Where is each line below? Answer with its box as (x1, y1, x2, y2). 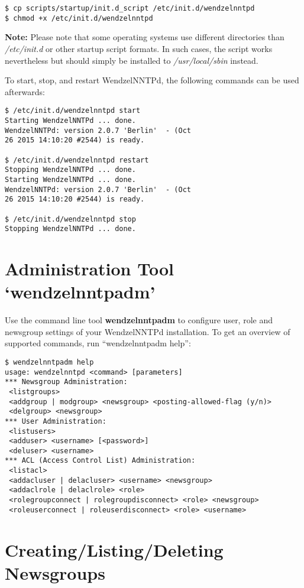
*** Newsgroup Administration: (5, 378, 128, 386)
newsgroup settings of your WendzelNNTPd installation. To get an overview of (5, 325, 290, 337)
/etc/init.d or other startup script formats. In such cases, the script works (5, 42, 273, 54)
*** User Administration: (5, 417, 106, 425)
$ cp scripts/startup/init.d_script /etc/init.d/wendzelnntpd (5, 4, 255, 12)
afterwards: (5, 85, 45, 98)
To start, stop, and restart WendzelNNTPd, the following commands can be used (5, 74, 299, 86)
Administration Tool (5, 256, 174, 280)
